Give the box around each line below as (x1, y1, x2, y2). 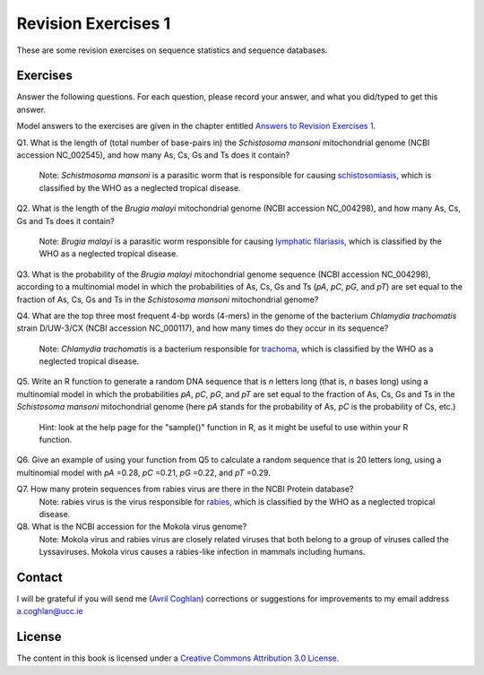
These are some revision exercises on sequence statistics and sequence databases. (16, 45, 328, 56)
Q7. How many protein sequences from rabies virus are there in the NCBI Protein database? (16, 484, 354, 495)
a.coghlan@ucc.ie (16, 606, 84, 617)
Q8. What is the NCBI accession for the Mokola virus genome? (16, 521, 247, 532)
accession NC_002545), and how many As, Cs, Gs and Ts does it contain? (16, 150, 290, 160)
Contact (16, 569, 63, 584)
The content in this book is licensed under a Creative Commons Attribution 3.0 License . (16, 653, 340, 663)
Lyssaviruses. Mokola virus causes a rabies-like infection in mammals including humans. (39, 547, 366, 558)
